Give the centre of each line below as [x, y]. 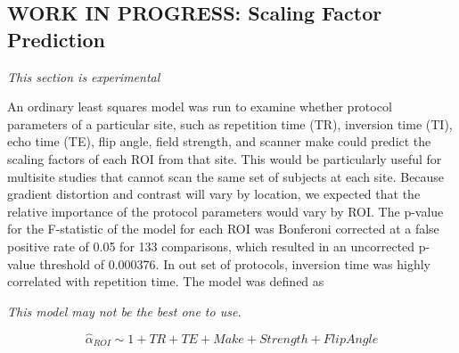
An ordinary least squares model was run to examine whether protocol [200, 107]
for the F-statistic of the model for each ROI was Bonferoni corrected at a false [223, 229]
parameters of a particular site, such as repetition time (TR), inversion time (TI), [230, 123]
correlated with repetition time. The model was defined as [166, 281]
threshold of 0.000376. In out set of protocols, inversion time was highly [235, 263]
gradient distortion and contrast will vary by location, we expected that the [214, 194]
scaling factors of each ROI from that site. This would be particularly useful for [225, 158]
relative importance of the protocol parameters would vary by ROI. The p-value [225, 211]
